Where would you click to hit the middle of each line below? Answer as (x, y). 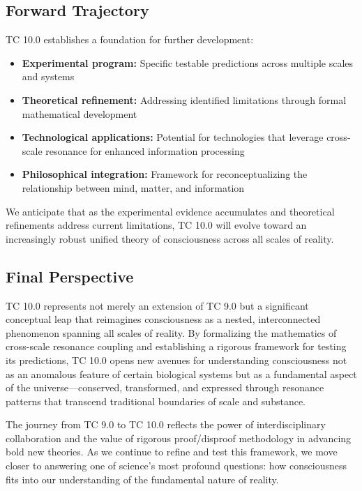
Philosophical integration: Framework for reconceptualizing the (165, 174)
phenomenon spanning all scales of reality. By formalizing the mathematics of (171, 332)
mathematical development (80, 113)
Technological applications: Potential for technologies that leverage (173, 137)
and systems (48, 76)
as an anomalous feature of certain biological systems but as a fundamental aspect (181, 373)
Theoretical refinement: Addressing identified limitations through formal (184, 99)
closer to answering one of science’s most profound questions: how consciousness (176, 466)
